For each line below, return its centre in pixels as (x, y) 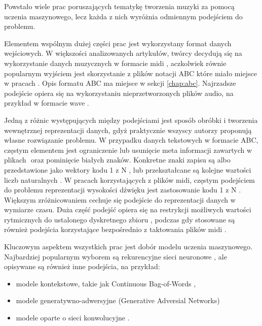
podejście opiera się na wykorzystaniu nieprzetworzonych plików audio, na (119, 93)
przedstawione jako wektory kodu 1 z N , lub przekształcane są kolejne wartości (128, 169)
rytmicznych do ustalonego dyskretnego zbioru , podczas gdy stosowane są (120, 219)
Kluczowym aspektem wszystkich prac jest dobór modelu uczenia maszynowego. (128, 247)
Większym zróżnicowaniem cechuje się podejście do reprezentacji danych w (120, 199)
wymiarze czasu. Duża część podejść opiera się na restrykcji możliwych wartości (128, 209)
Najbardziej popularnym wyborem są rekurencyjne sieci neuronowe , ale (116, 256)
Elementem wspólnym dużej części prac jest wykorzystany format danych (118, 43)
